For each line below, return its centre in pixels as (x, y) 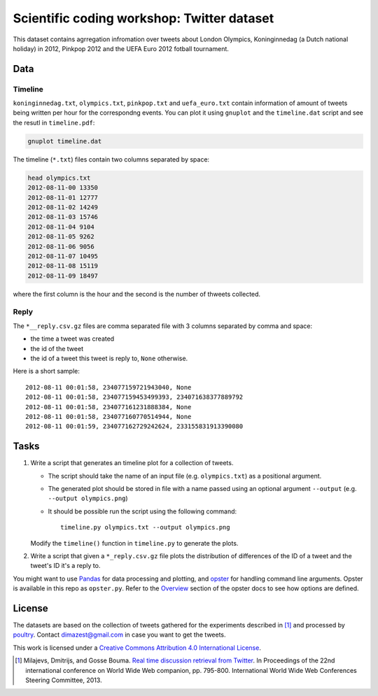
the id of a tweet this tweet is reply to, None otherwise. (109, 358)
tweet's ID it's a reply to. (65, 566)
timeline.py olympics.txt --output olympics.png (145, 527)
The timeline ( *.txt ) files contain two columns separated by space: (111, 159)
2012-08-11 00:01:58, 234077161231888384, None (108, 407)
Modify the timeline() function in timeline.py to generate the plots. (134, 543)
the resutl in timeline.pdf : (54, 122)
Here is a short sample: (46, 371)
